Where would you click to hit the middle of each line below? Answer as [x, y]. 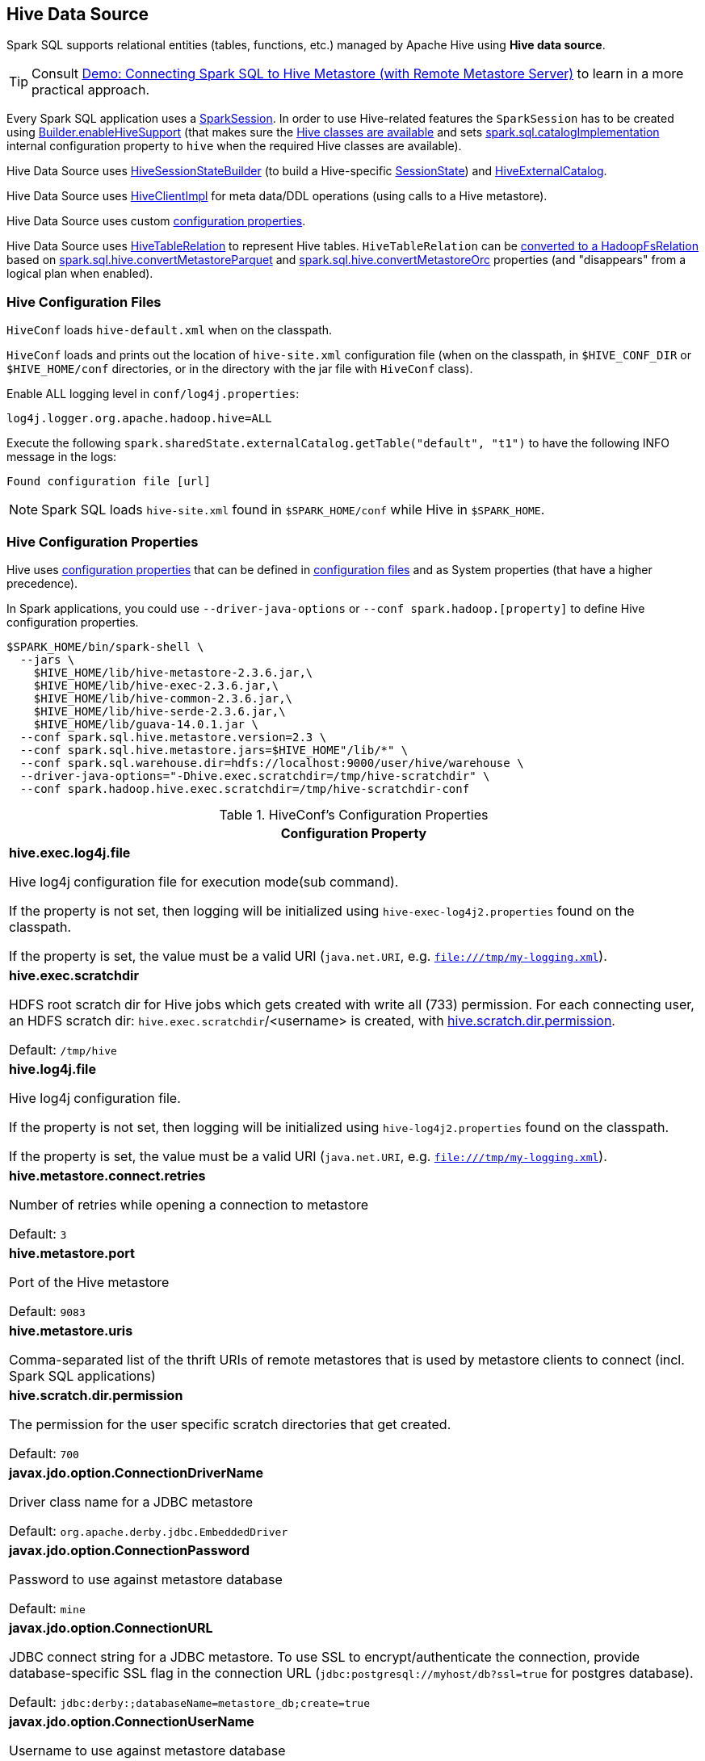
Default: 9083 [47, 1311]
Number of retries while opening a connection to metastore [189, 1204]
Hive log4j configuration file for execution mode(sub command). [204, 881]
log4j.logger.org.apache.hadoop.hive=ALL [139, 419]
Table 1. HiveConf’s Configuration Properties [354, 814]
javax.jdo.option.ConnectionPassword [130, 1550]
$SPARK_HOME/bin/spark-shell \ [105, 646]
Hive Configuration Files [84, 302]
